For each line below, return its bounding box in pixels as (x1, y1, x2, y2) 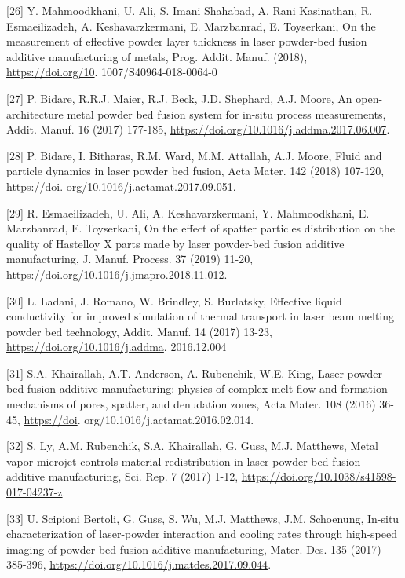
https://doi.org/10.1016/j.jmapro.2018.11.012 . (6, 265, 228, 282)
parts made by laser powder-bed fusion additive (115, 235, 345, 251)
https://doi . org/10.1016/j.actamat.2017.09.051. (6, 177, 236, 194)
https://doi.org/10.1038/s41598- (241, 468, 396, 485)
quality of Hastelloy (6, 235, 100, 251)
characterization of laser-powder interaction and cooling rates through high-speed (6, 525, 397, 542)
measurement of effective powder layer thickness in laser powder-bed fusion (6, 33, 367, 49)
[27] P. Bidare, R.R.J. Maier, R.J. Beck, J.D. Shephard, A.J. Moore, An (6, 90, 352, 106)
